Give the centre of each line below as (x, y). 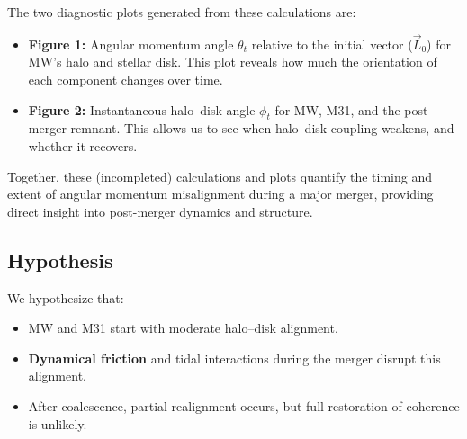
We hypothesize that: (66, 297)
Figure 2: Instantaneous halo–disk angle (142, 109)
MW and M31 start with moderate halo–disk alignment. (183, 328)
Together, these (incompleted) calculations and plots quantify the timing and (220, 176)
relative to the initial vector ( (332, 44)
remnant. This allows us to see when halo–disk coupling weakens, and (262, 128)
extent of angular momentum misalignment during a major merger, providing (220, 194)
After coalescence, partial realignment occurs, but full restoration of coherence (244, 405)
